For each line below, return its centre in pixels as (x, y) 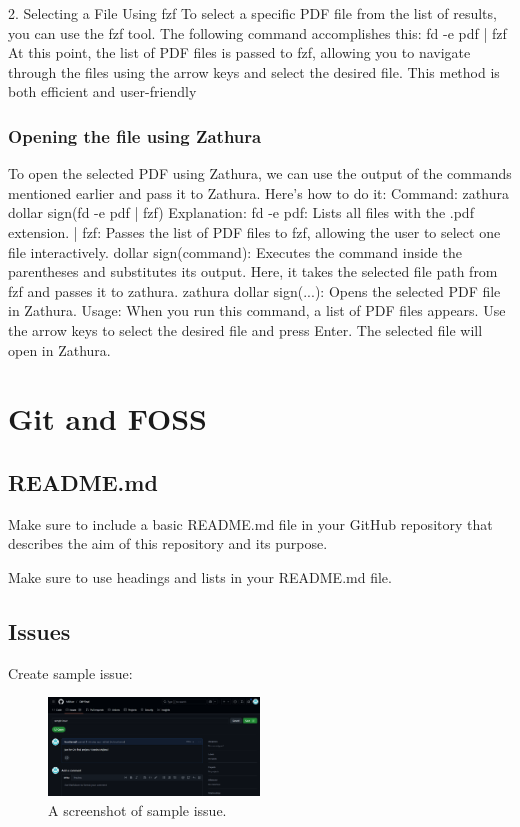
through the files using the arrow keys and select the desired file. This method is (254, 71)
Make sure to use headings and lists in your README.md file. (200, 576)
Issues (39, 630)
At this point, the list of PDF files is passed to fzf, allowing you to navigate (239, 52)
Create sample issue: (70, 672)
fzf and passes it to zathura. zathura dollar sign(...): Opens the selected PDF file (254, 290)
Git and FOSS (107, 418)
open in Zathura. (59, 349)
